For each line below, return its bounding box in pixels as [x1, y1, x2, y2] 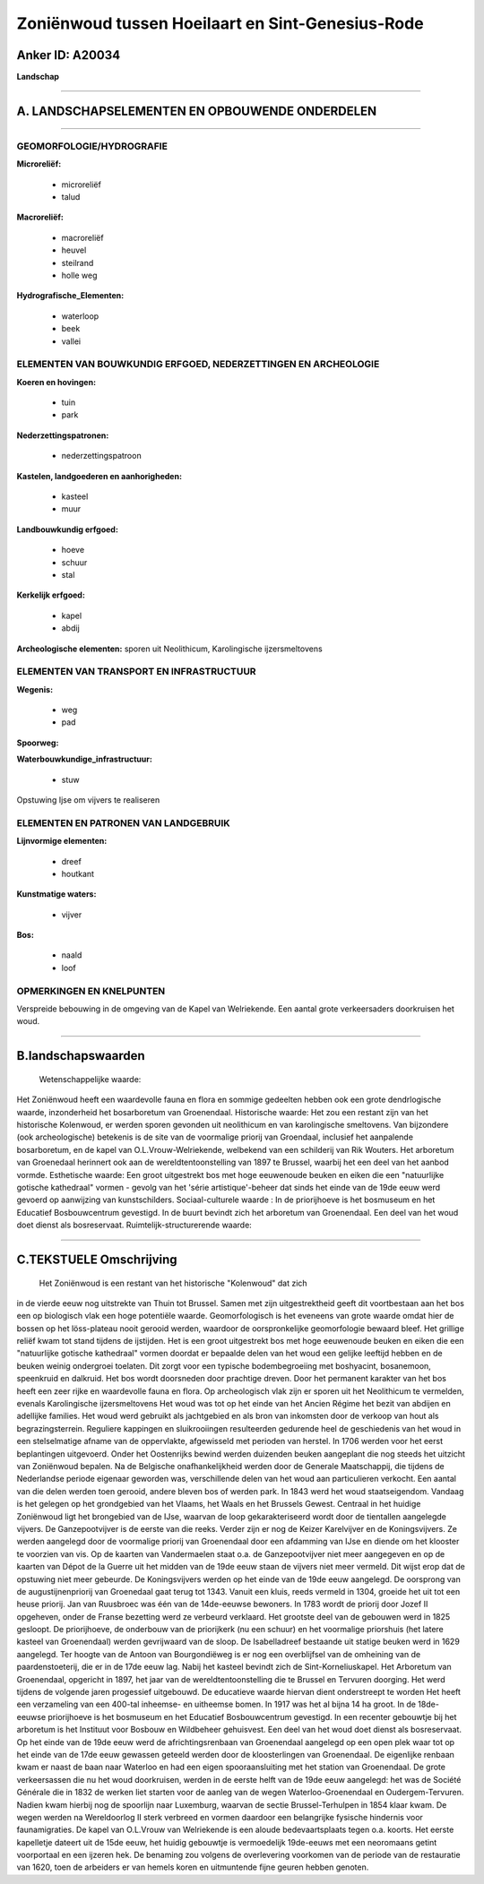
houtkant [61, 868, 94, 879]
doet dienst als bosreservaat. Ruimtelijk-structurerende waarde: [16, 1219, 253, 1231]
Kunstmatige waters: [16, 889, 97, 899]
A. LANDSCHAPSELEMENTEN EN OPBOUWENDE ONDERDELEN [16, 103, 377, 118]
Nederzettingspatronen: [16, 430, 109, 441]
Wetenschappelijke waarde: [39, 1073, 142, 1084]
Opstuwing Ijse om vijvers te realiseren [16, 795, 160, 805]
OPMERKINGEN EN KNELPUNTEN [16, 985, 166, 997]
